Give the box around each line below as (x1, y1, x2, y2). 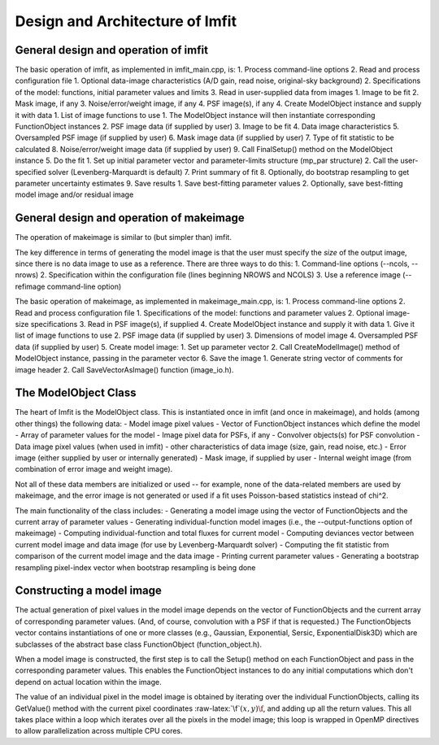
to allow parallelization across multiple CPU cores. (15, 726, 183, 736)
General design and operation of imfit (15, 43, 209, 57)
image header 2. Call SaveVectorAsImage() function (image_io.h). (15, 364, 234, 374)
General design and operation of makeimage (15, 211, 245, 225)
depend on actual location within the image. (15, 677, 162, 686)
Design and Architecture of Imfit (15, 12, 237, 30)
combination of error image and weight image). (15, 464, 173, 474)
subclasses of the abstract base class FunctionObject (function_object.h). (15, 639, 263, 649)
